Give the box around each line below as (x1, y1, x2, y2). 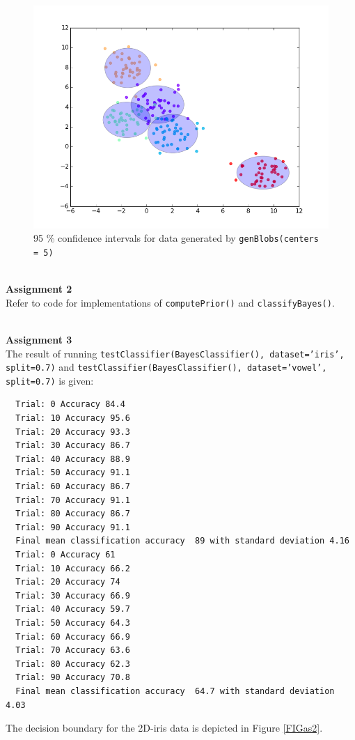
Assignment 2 (6, 282, 72, 296)
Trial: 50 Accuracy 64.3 (15, 617, 130, 628)
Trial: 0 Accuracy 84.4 (15, 399, 125, 410)
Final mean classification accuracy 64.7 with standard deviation (15, 686, 335, 696)
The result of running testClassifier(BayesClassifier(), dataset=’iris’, (6, 346, 345, 360)
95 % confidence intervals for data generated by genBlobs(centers (33, 231, 319, 245)
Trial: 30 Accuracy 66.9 (15, 590, 130, 601)
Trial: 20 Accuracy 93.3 (15, 426, 130, 437)
